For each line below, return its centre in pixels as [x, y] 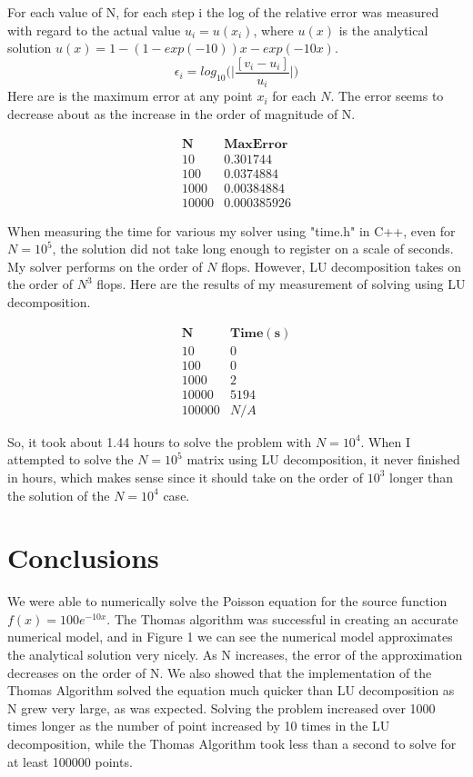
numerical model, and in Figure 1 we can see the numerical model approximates [230, 637]
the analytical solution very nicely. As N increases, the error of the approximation [235, 655]
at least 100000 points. [70, 761]
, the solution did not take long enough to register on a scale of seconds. [253, 249]
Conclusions [83, 558]
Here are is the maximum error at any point [130, 96]
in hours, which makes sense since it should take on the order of [185, 477]
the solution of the [59, 495]
